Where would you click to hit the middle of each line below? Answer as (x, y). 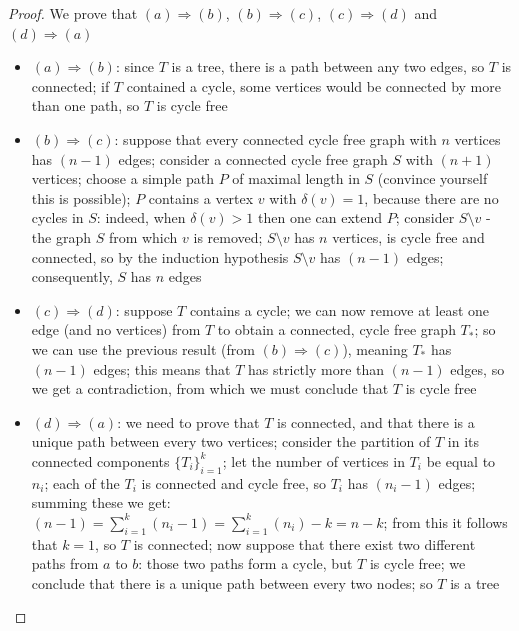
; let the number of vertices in (313, 460)
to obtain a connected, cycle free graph (336, 329)
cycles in (57, 217)
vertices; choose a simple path (123, 178)
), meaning (375, 348)
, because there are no (431, 197)
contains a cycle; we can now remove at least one (339, 309)
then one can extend (320, 217)
